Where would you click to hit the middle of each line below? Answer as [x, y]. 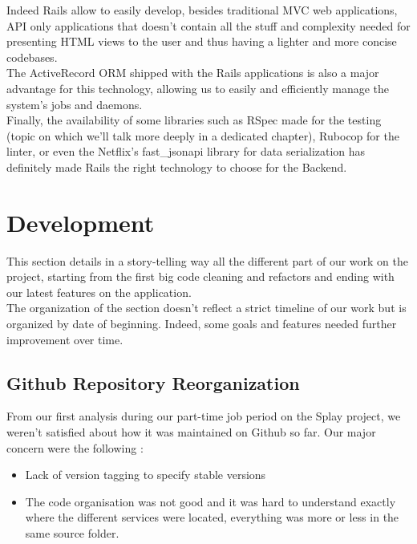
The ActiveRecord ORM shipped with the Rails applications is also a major [193, 73]
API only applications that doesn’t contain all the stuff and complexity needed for [208, 25]
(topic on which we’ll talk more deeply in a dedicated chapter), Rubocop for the [203, 135]
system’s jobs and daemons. [75, 104]
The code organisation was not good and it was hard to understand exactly [211, 501]
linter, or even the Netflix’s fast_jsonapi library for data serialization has [186, 151]
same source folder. [72, 532]
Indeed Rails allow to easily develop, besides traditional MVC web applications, [202, 10]
